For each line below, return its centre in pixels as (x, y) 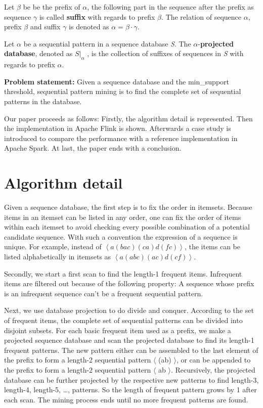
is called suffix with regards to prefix (97, 16)
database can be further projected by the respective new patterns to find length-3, (131, 379)
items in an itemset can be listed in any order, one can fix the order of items (123, 217)
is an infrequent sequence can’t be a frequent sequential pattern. (104, 293)
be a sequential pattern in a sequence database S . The (107, 43)
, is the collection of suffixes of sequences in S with (165, 53)
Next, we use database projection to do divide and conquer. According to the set (129, 310)
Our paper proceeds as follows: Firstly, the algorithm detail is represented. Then (128, 118)
